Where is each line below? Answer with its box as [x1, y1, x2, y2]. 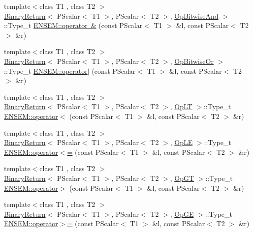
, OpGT [170, 173, 194, 183]
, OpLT [170, 101, 192, 112]
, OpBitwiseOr [170, 56, 214, 66]
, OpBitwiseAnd [170, 10, 219, 21]
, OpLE [170, 137, 193, 147]
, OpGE [170, 208, 194, 219]
